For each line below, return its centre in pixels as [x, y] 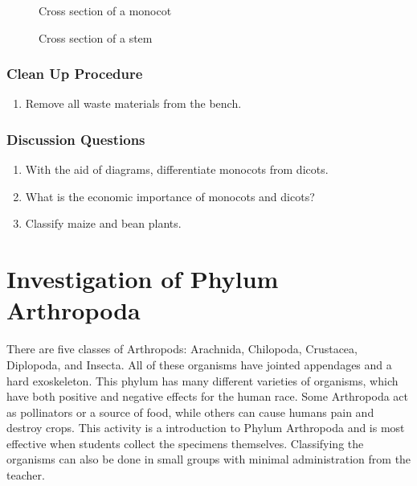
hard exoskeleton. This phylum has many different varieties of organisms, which [202, 380]
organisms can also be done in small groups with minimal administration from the [209, 459]
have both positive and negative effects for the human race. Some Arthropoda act [208, 396]
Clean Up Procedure [75, 74]
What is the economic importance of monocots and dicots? [170, 196]
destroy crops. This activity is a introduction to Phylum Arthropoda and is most [206, 428]
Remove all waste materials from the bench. [133, 103]
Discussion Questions [76, 139]
